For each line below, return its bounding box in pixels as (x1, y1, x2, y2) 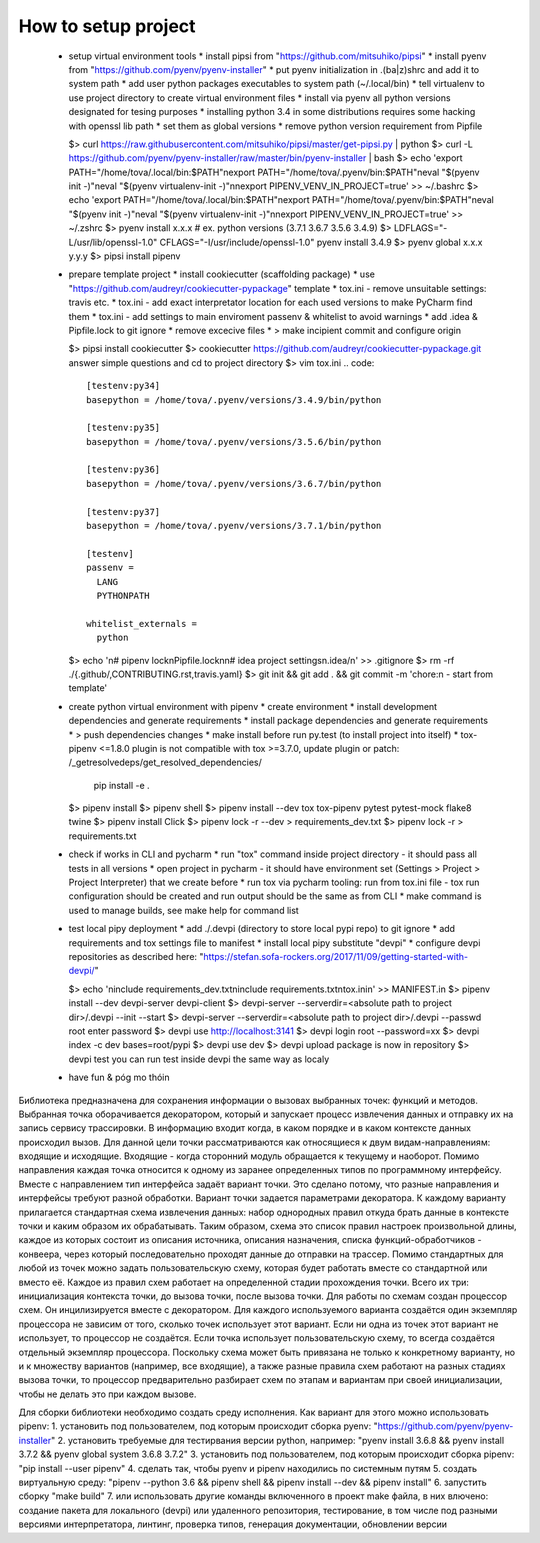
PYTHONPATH (96, 590, 150, 601)
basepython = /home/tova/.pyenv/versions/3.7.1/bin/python (86, 520, 382, 532)
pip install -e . (93, 779, 150, 791)
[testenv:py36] (86, 464, 161, 475)
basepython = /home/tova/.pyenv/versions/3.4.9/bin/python (86, 394, 382, 405)
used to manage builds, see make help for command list (68, 904, 299, 916)
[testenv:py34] (86, 380, 161, 392)
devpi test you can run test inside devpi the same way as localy (68, 1053, 330, 1065)
